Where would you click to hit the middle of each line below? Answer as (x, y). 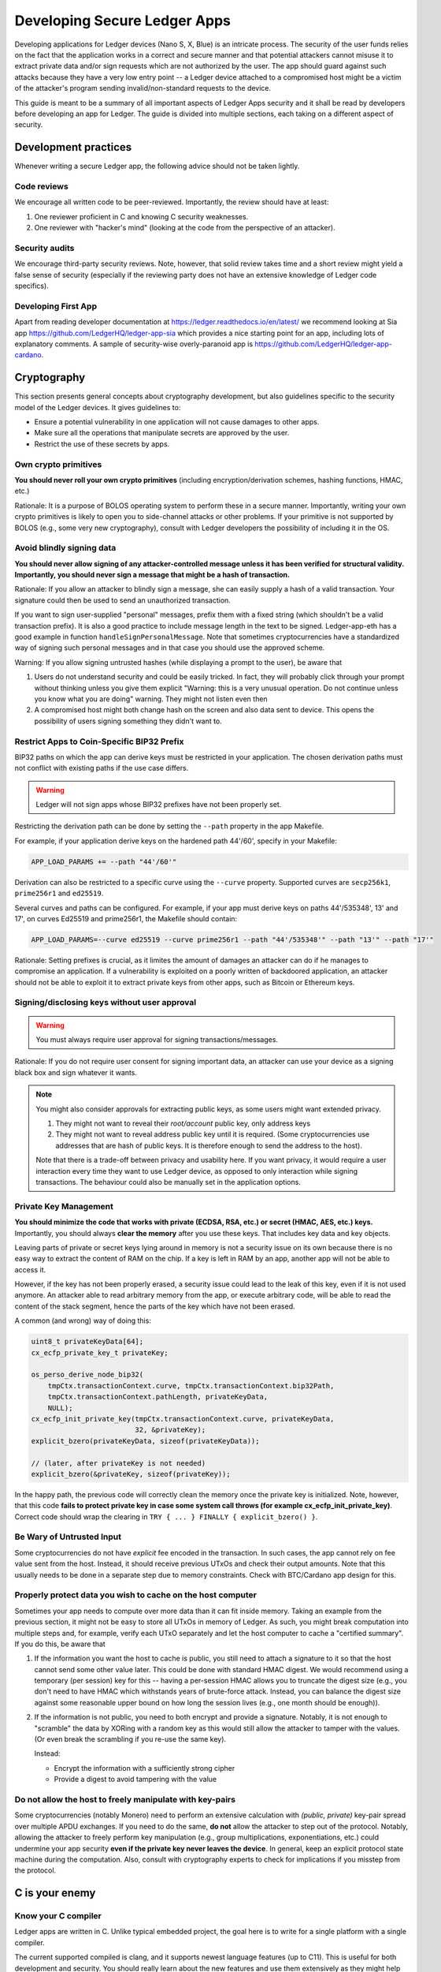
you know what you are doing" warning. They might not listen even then (151, 699)
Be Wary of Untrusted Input (68, 1537)
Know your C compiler (58, 1916)
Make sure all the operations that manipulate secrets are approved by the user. (162, 433)
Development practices (73, 147)
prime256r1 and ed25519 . (59, 893)
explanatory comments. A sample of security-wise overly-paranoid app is (134, 344)
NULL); (60, 1408)
